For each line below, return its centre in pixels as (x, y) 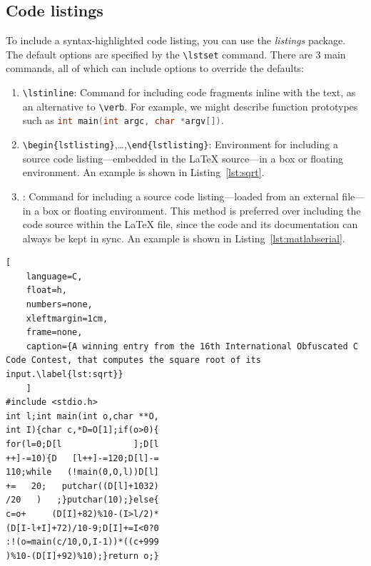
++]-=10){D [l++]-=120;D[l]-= (82, 458)
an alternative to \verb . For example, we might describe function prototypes (190, 106)
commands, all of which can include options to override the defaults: (155, 68)
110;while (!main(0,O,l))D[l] (82, 472)
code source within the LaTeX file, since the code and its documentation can (190, 224)
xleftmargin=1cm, (67, 318)
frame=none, (54, 333)
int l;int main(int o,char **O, (82, 416)
